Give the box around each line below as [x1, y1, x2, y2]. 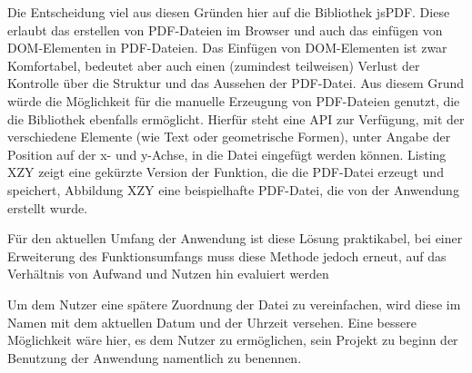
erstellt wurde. [7, 198, 88, 217]
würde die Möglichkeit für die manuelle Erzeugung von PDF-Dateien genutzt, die [7, 91, 460, 110]
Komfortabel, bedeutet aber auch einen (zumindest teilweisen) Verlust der [7, 55, 420, 74]
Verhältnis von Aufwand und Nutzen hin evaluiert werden [7, 264, 329, 283]
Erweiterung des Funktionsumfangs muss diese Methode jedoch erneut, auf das [7, 246, 447, 265]
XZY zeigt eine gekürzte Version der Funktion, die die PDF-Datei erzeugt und [7, 162, 444, 182]
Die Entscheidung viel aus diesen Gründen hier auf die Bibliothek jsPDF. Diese [7, 3, 450, 21]
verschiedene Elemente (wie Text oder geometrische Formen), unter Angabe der [7, 127, 451, 146]
